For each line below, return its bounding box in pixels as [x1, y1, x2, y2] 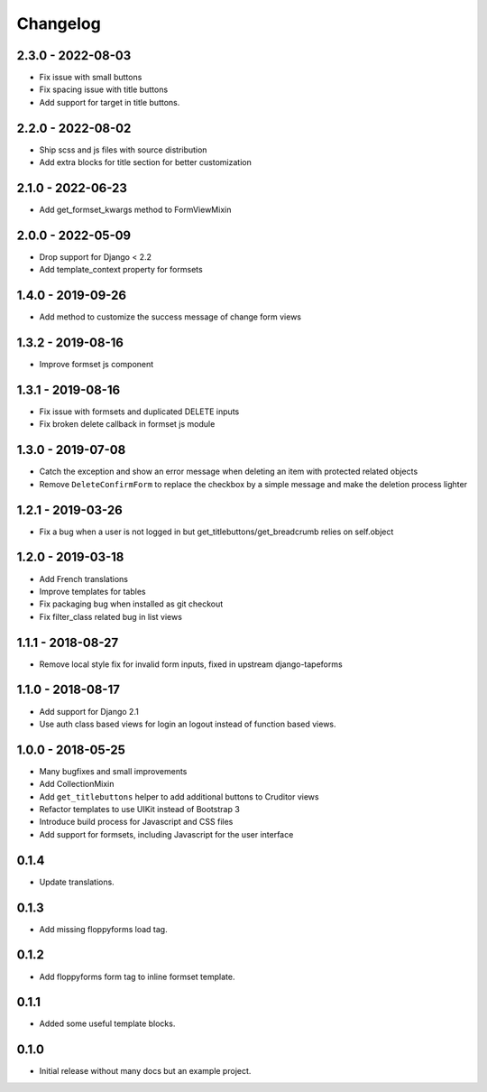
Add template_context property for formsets [39, 264, 203, 275]
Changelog [16, 14, 101, 33]
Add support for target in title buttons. [39, 97, 180, 107]
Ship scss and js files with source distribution [39, 144, 207, 155]
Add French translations [39, 573, 128, 584]
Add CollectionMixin [39, 779, 115, 790]
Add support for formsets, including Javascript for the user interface [39, 828, 294, 839]
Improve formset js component [39, 359, 154, 370]
